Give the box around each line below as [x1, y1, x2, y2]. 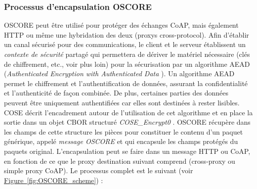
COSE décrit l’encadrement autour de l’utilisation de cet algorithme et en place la [4, 107, 253, 117]
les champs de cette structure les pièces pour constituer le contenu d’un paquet [4, 126, 243, 137]
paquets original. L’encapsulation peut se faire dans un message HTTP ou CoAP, [4, 145, 251, 156]
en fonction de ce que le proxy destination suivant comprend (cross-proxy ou [4, 155, 235, 166]
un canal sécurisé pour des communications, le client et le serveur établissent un [4, 39, 246, 49]
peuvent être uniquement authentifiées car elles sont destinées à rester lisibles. [4, 97, 240, 107]
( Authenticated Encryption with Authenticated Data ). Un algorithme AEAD [4, 68, 235, 79]
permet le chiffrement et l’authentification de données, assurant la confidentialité [4, 78, 248, 88]
